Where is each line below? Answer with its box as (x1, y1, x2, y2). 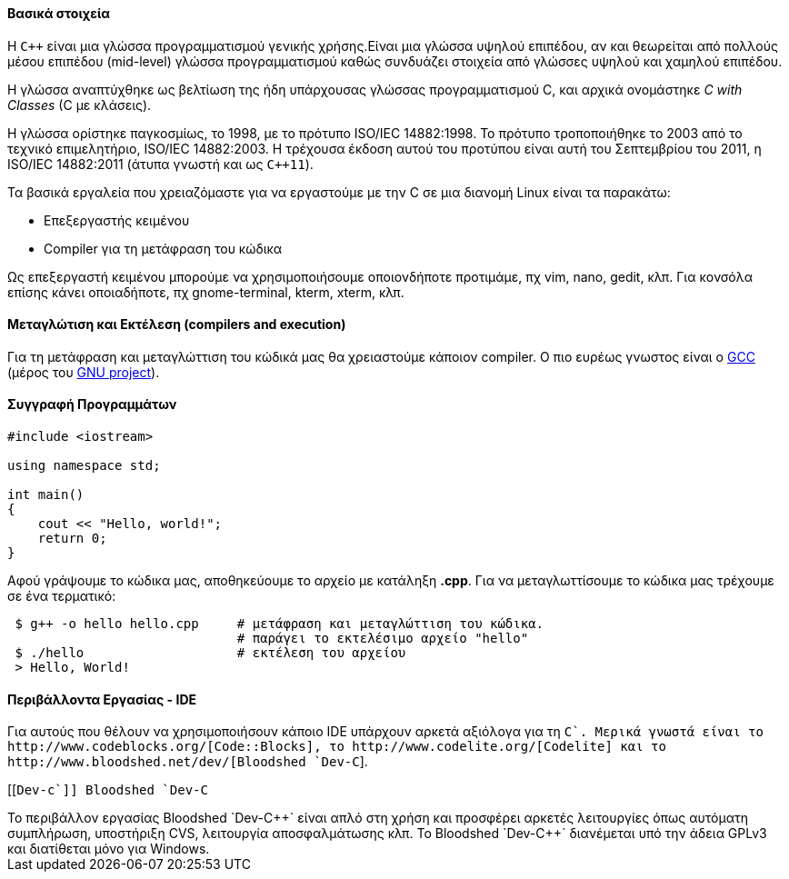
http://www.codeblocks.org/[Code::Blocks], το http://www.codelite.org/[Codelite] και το (7, 739, 666, 754)
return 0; (37, 531, 107, 546)
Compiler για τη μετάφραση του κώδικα (44, 240, 283, 256)
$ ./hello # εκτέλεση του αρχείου (15, 645, 406, 661)
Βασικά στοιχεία (7, 5, 111, 21)
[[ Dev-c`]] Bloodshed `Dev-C (7, 782, 208, 798)
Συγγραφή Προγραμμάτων (7, 396, 177, 413)
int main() (7, 487, 85, 503)
